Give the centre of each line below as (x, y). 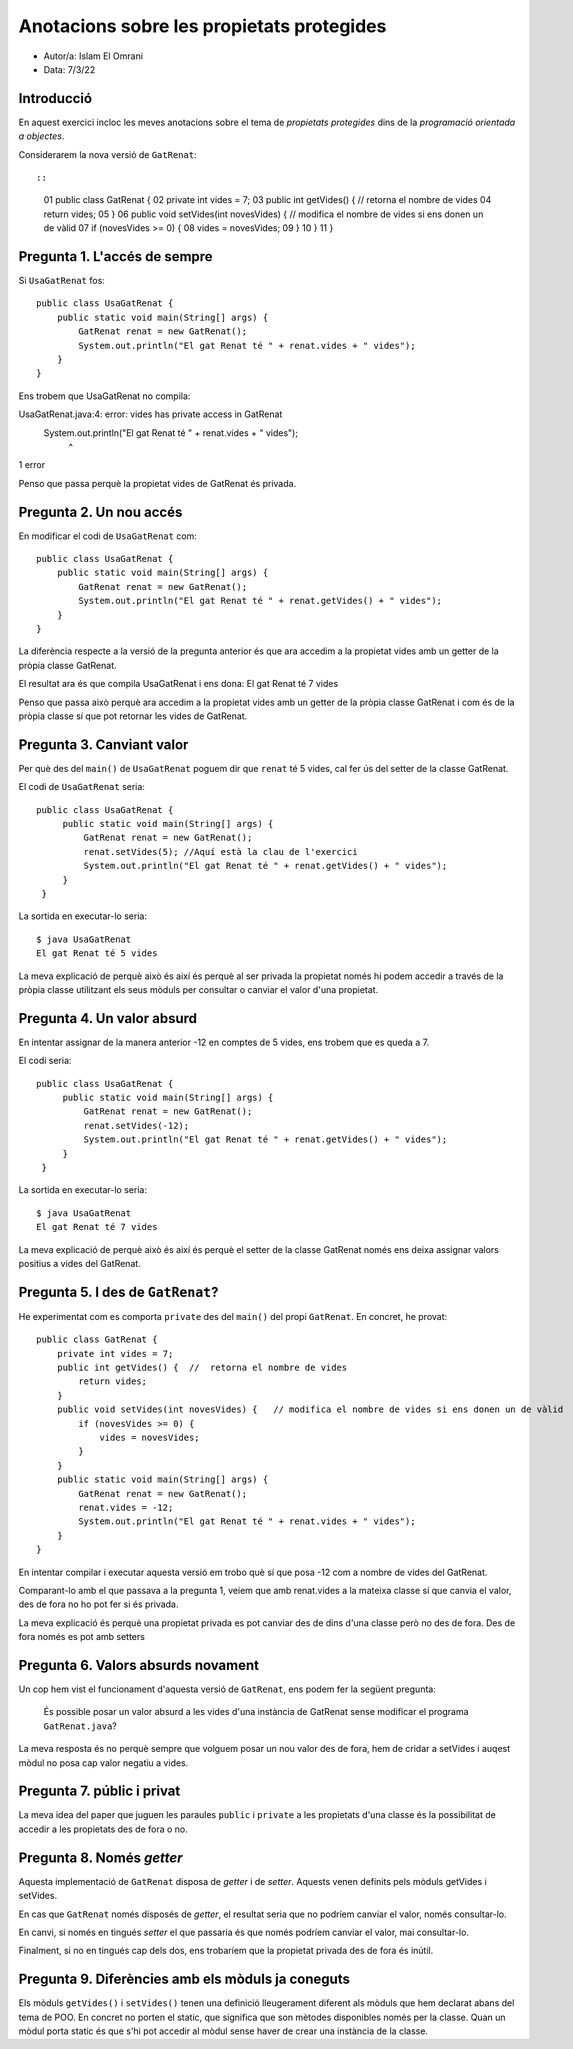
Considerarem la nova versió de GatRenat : (107, 154)
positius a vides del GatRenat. (80, 1263)
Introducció (55, 98)
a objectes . (41, 136)
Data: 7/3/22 (69, 69)
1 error (31, 465)
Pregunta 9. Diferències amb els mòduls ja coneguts (184, 1979)
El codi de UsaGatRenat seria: (81, 787)
